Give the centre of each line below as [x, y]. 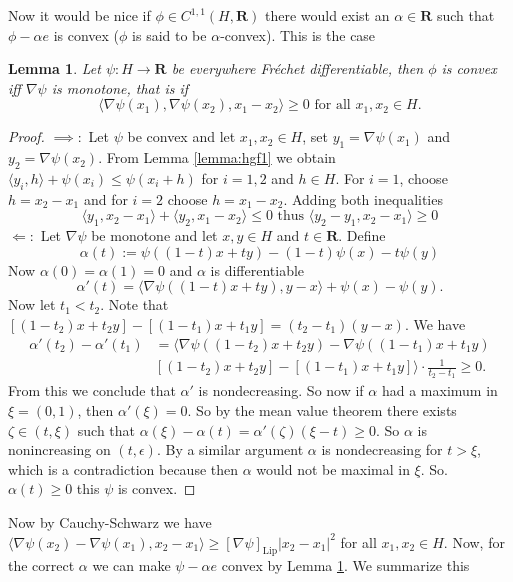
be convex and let [181, 136]
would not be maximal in [333, 468]
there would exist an [327, 15]
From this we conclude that [92, 390]
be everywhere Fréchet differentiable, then [297, 68]
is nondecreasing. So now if [281, 390]
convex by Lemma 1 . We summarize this [345, 565]
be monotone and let [154, 235]
